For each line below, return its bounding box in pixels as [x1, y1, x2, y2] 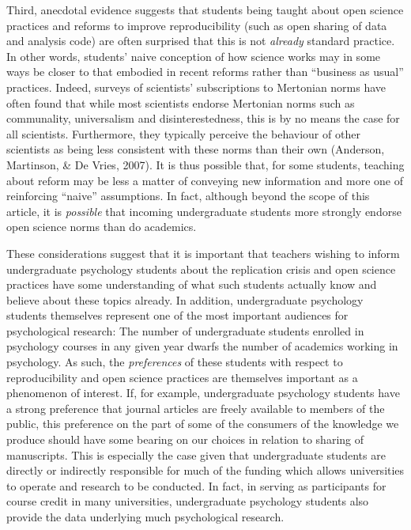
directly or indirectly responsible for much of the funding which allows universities [6, 462, 405, 479]
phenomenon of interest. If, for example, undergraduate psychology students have [6, 384, 400, 401]
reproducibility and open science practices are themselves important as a [6, 369, 358, 385]
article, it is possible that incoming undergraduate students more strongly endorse [6, 203, 402, 219]
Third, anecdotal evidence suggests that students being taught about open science [6, 2, 404, 17]
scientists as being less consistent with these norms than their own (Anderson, [6, 141, 385, 157]
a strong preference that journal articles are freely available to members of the [6, 399, 385, 416]
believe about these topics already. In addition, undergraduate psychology [6, 291, 364, 308]
